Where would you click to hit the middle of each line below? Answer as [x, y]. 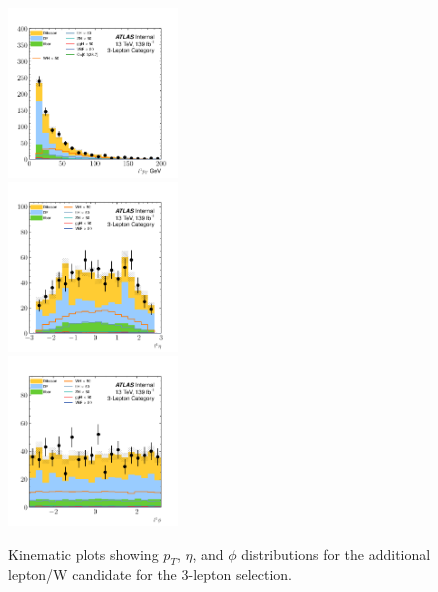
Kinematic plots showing [83, 553]
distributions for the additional [336, 553]
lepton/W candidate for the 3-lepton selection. [150, 574]
